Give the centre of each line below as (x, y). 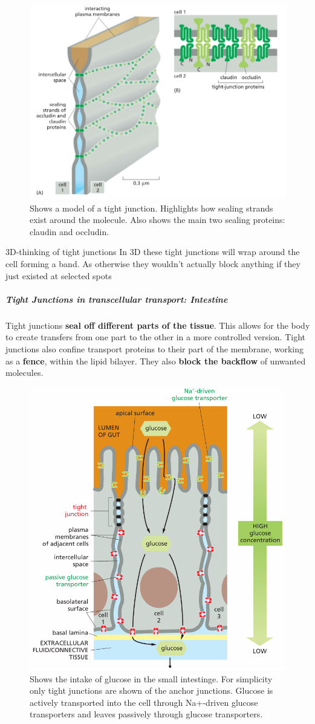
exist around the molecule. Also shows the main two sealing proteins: (157, 220)
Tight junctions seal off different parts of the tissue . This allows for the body (158, 325)
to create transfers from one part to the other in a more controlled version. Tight (156, 337)
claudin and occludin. (70, 231)
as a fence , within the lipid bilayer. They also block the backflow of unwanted (156, 360)
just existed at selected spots (59, 275)
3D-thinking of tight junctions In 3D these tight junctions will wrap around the (153, 252)
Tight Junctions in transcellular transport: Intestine (117, 299)
